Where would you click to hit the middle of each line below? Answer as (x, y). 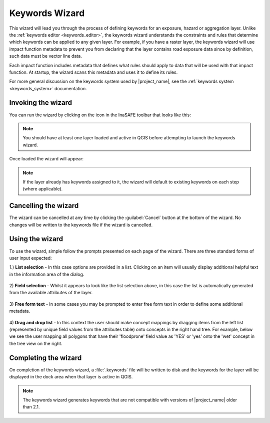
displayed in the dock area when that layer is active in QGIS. (71, 377)
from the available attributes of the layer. (51, 293)
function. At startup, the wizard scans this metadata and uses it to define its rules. (93, 72)
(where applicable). (43, 189)
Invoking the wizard (41, 103)
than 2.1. (31, 407)
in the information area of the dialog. (47, 274)
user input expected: (30, 258)
